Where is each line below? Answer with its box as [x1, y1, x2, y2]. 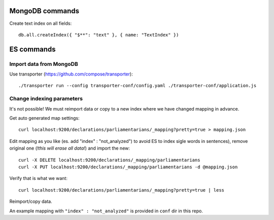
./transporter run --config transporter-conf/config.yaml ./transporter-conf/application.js [18, 83, 257, 89]
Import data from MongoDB [9, 60, 79, 67]
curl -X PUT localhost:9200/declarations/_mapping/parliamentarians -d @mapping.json [18, 164, 238, 170]
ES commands [9, 45, 56, 53]
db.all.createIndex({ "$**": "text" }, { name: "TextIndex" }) [18, 32, 179, 38]
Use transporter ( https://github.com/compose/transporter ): [9, 71, 133, 77]
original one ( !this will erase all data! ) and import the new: [9, 145, 130, 152]
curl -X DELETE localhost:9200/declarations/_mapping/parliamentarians [18, 157, 200, 163]
